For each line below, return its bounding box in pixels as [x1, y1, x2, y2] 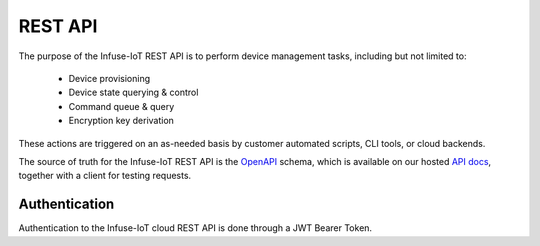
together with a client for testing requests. [18, 170, 192, 182]
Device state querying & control [68, 86, 199, 99]
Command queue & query [68, 100, 175, 112]
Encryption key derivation [68, 115, 175, 127]
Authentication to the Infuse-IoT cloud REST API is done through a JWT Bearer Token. [18, 222, 373, 234]
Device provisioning [68, 72, 151, 84]
